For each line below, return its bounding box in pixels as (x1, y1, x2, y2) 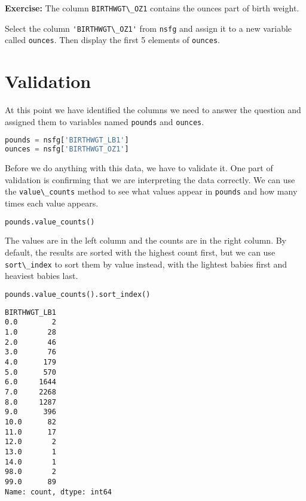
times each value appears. (5, 196, 99, 209)
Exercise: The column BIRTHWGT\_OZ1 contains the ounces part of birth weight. (5, 2, 299, 14)
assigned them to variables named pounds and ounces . (5, 115, 204, 127)
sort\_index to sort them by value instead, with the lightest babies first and (5, 257, 287, 270)
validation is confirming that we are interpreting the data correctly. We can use (5, 173, 295, 186)
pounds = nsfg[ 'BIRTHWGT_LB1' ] (5, 136, 129, 145)
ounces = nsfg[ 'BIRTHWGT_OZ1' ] (5, 145, 129, 154)
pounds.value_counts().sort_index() (5, 290, 151, 299)
